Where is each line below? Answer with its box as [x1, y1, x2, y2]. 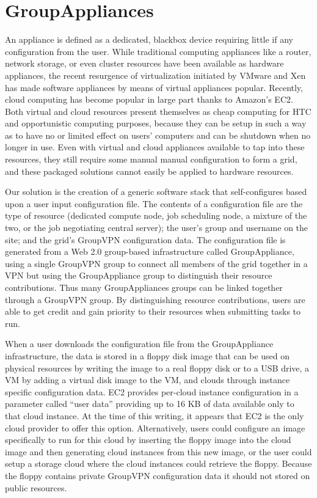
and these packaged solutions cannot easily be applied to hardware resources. [5, 164, 294, 177]
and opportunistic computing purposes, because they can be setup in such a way [5, 117, 307, 130]
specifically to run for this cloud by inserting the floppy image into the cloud [5, 433, 291, 446]
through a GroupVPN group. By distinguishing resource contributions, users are [5, 293, 305, 306]
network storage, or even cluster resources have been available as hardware [5, 57, 284, 70]
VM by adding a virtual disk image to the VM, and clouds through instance [5, 373, 290, 386]
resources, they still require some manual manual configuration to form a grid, [5, 153, 297, 166]
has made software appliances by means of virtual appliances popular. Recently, [5, 81, 303, 93]
